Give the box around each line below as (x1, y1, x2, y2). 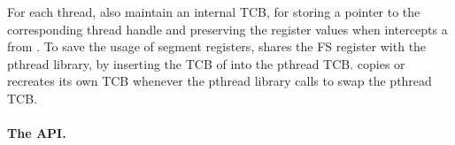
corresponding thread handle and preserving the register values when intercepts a (7, 19, 448, 38)
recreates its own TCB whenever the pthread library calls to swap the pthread (7, 72, 432, 90)
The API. (7, 124, 66, 142)
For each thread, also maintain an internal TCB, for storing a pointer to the (7, 3, 420, 20)
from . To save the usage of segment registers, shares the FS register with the (7, 37, 427, 56)
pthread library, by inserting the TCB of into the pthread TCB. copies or (7, 54, 405, 72)
